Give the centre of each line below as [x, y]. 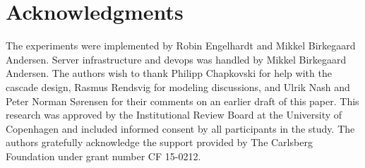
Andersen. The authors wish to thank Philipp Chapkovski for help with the [169, 73]
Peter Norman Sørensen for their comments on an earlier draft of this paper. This [182, 101]
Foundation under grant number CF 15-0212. [103, 156]
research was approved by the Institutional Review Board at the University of [174, 115]
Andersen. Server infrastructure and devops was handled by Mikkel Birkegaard [176, 59]
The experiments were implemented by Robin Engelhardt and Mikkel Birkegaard [181, 46]
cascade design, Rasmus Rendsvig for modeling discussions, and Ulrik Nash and [178, 86]
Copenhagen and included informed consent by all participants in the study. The [180, 128]
